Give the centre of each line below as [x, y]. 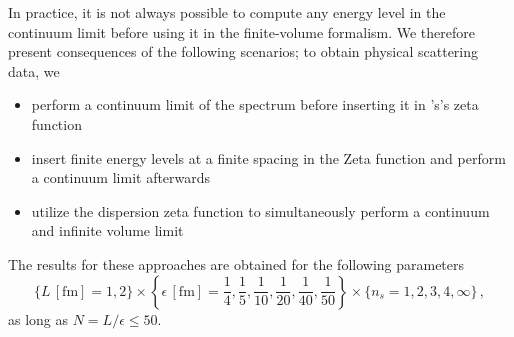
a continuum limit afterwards [121, 177]
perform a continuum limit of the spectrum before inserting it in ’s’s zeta [255, 104]
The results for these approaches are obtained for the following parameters [236, 263]
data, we [34, 70]
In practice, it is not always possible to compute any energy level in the [227, 12]
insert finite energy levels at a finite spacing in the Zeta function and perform [268, 157]
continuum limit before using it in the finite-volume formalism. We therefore [241, 31]
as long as [38, 318]
